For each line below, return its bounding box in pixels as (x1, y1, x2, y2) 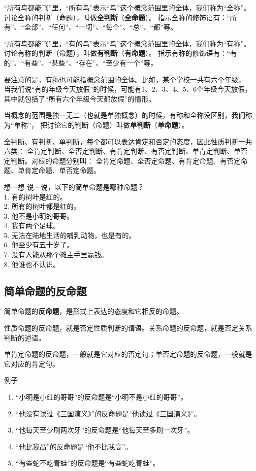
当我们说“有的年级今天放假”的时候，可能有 (4, 84, 142, 94)
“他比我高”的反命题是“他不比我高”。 (15, 441, 132, 451)
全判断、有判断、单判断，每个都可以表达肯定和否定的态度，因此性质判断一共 (4, 136, 252, 146)
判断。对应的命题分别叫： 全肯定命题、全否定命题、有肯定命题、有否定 (10, 155, 241, 166)
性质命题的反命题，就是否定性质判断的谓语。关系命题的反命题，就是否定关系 (4, 323, 252, 333)
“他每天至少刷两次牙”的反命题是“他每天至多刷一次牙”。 (15, 425, 194, 435)
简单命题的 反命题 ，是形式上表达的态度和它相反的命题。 (4, 306, 183, 316)
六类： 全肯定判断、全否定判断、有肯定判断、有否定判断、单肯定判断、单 (4, 146, 241, 156)
